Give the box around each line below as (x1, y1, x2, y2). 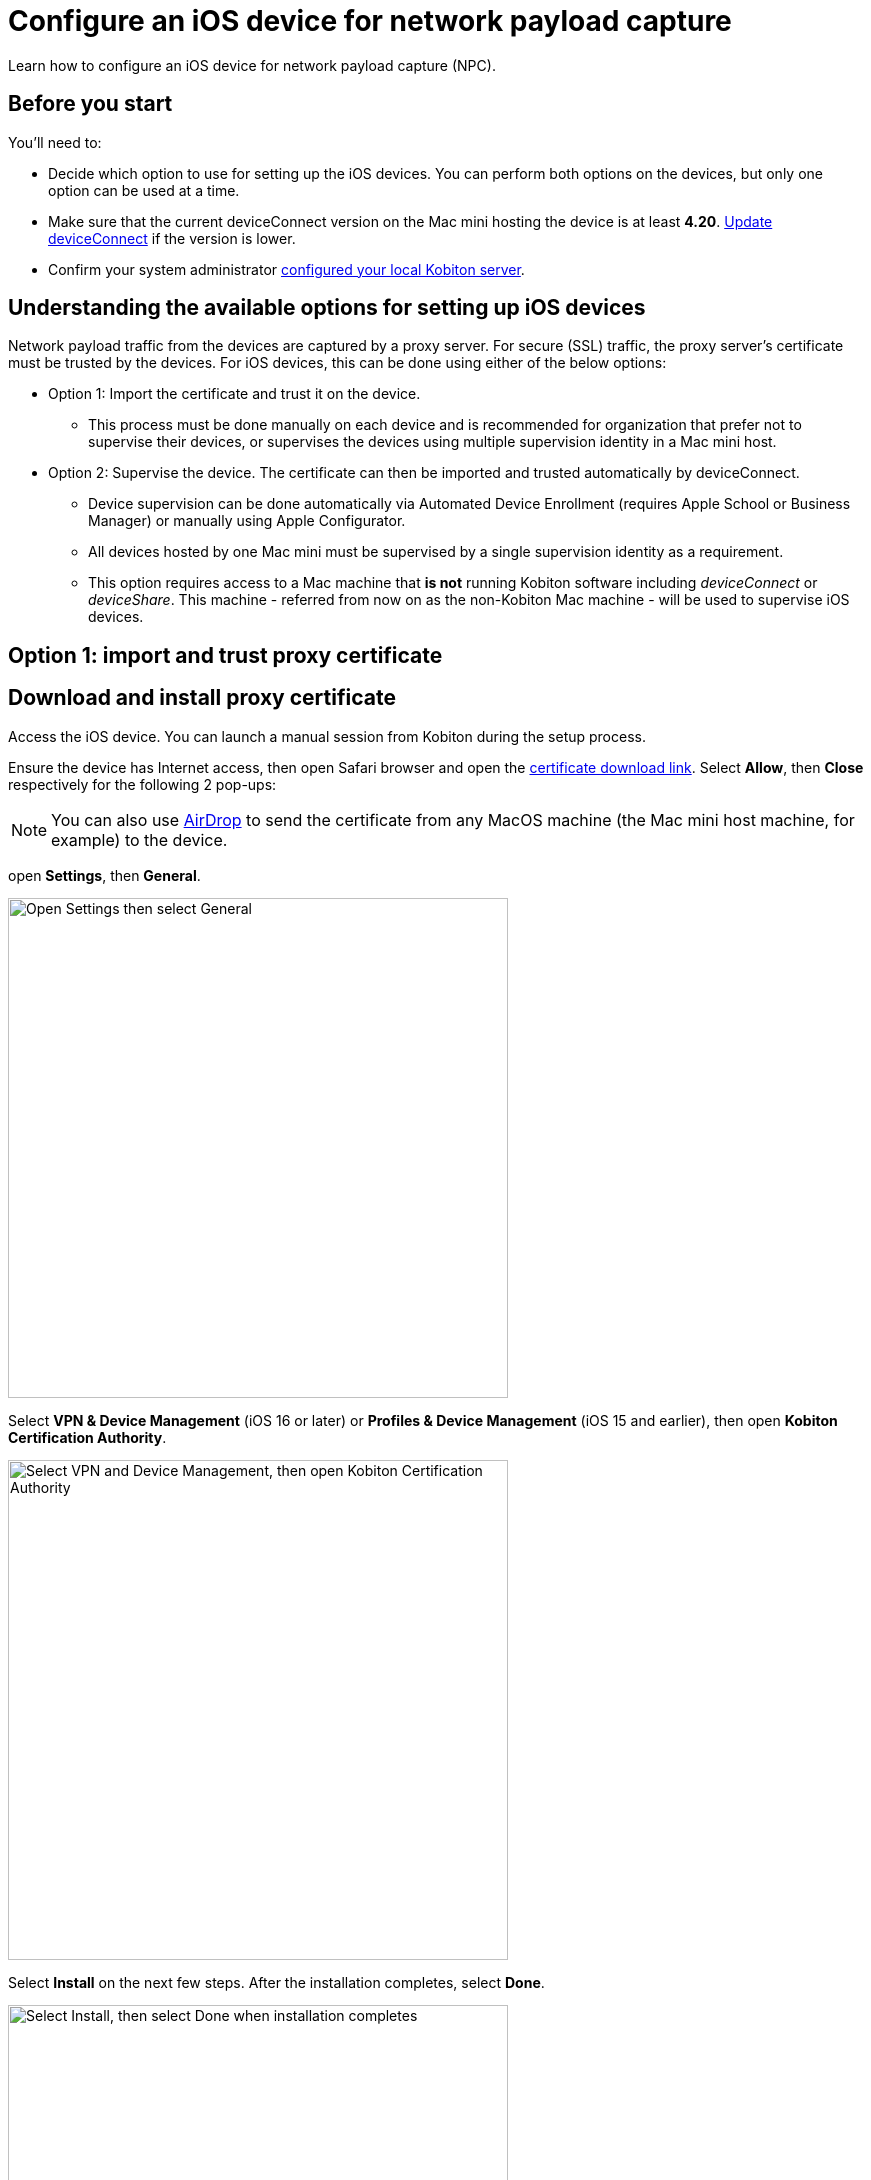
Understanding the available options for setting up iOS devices (8, 295, 646, 321)
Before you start (8, 91, 173, 117)
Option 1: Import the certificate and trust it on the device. (48, 385, 421, 403)
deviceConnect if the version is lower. (48, 229, 296, 247)
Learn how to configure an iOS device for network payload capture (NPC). (8, 56, 496, 74)
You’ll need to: (8, 133, 102, 151)
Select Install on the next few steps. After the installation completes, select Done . (8, 1973, 545, 1991)
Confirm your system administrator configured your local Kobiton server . (48, 260, 525, 278)
